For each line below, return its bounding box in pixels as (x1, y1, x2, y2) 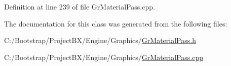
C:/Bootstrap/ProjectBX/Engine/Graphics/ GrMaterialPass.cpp (4, 51, 203, 62)
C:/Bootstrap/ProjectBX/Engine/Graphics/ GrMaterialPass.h (4, 35, 196, 45)
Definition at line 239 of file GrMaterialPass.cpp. (4, 1, 155, 11)
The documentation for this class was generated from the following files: (4, 18, 227, 28)
